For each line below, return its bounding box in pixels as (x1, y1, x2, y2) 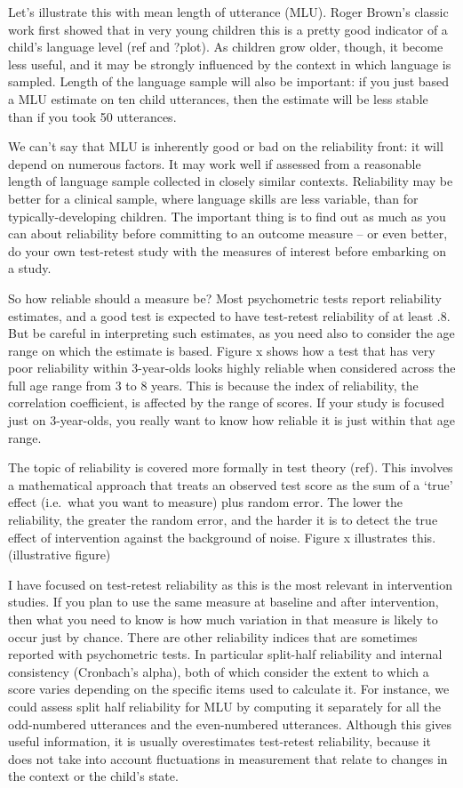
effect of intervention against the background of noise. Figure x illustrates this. (8, 527, 436, 546)
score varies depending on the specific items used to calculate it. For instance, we (8, 679, 450, 698)
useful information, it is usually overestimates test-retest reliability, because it (8, 732, 431, 751)
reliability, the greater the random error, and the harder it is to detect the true (8, 511, 438, 529)
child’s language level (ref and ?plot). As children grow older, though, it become (8, 37, 443, 56)
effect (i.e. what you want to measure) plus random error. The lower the (8, 493, 403, 511)
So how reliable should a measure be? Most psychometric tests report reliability (8, 288, 442, 307)
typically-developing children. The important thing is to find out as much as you (8, 206, 446, 225)
